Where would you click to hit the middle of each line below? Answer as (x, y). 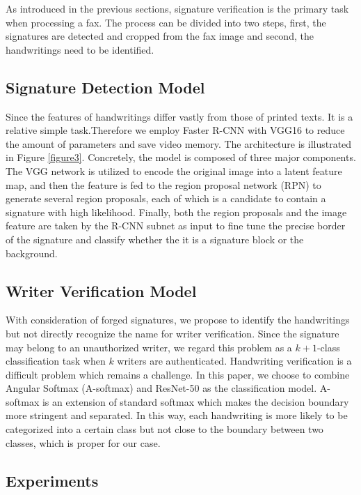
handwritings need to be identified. (80, 49)
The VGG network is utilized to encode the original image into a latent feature (174, 170)
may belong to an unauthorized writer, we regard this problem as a (149, 347)
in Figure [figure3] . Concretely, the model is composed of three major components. (181, 157)
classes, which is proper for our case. (83, 442)
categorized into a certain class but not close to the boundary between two (165, 429)
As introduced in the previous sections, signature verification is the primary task (177, 8)
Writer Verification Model (101, 290)
